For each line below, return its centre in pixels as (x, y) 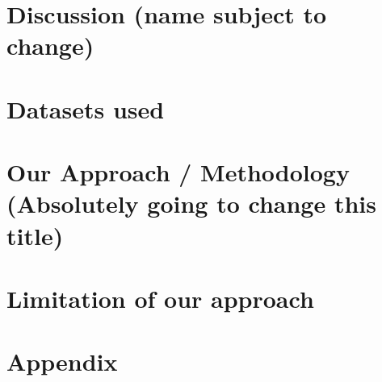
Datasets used (86, 108)
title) (35, 235)
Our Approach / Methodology (178, 172)
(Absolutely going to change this (191, 203)
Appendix (62, 361)
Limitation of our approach (160, 298)
